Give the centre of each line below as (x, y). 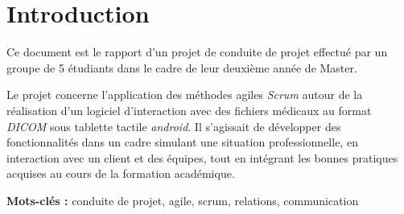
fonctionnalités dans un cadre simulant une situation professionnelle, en (182, 142)
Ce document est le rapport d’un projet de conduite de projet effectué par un (197, 52)
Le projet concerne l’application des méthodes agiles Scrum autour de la (185, 95)
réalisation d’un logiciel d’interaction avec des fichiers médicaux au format (189, 110)
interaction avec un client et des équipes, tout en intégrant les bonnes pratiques (202, 157)
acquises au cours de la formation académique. (121, 173)
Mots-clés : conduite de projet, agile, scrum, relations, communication (183, 200)
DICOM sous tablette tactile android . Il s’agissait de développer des (174, 126)
